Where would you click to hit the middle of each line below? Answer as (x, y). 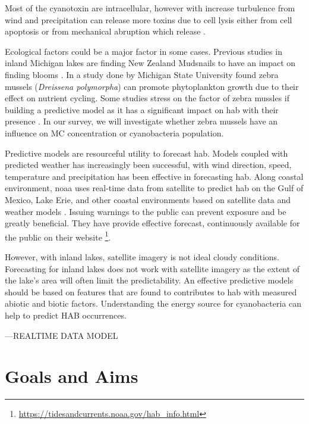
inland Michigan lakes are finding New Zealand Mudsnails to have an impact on (150, 63)
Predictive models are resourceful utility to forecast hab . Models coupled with (146, 153)
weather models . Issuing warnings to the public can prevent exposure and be (146, 211)
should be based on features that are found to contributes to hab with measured (151, 291)
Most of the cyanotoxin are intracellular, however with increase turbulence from (150, 8)
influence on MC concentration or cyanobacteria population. (114, 132)
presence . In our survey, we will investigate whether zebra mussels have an (141, 121)
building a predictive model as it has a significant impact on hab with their (142, 109)
